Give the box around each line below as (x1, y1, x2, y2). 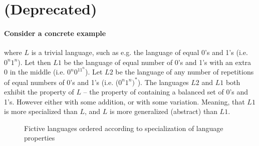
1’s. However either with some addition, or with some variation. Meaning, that (4, 96, 245, 106)
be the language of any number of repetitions (115, 66, 254, 77)
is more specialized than (4, 106, 78, 116)
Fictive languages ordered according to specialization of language (24, 122, 223, 133)
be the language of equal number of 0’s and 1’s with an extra (64, 56, 251, 67)
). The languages (137, 76, 189, 87)
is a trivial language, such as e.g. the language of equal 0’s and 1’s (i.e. (31, 47, 248, 57)
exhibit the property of (4, 86, 74, 97)
